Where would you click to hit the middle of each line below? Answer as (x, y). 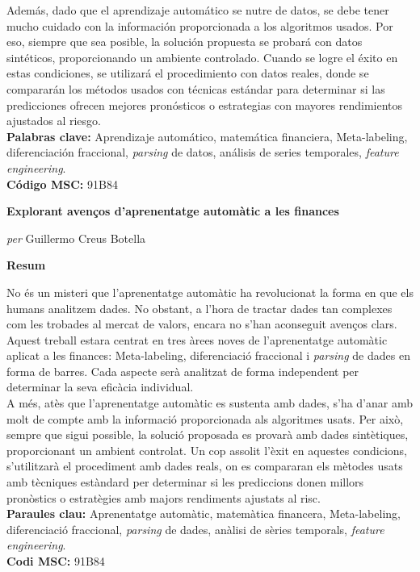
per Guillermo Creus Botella (76, 238)
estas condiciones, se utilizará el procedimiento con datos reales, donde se (188, 73)
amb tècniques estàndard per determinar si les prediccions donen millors (185, 482)
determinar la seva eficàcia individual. (100, 387)
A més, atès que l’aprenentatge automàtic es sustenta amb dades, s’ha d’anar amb (210, 403)
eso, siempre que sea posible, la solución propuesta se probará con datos (185, 42)
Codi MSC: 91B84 (56, 561)
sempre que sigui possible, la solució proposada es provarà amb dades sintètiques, (208, 434)
